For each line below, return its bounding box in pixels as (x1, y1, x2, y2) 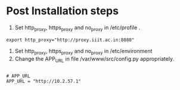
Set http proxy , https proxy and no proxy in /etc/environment (14, 47, 153, 56)
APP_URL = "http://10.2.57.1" (6, 79, 82, 85)
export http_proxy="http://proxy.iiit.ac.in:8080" (6, 37, 135, 43)
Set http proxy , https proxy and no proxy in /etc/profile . (14, 24, 141, 32)
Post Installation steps (6, 4, 119, 18)
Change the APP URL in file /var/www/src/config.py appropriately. (14, 55, 175, 64)
